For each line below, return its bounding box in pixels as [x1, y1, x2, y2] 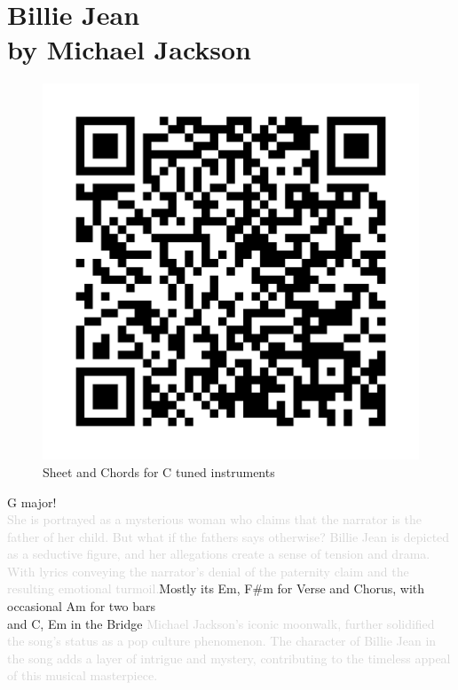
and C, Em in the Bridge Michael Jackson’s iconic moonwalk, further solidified [7, 614, 435, 632]
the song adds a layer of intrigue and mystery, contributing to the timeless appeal [7, 648, 451, 667]
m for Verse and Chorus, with [263, 579, 425, 598]
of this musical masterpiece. [7, 666, 158, 685]
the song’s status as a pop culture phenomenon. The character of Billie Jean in [7, 631, 437, 650]
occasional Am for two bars [7, 597, 156, 616]
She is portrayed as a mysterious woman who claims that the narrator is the [7, 510, 422, 529]
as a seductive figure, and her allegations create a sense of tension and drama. [7, 545, 430, 563]
